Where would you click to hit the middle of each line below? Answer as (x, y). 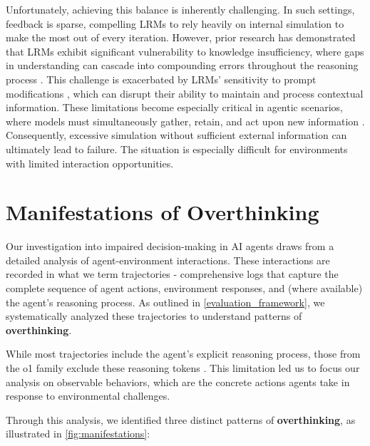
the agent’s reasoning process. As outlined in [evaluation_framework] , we (165, 302)
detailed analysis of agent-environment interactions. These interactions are (168, 260)
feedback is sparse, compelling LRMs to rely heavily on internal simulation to (175, 23)
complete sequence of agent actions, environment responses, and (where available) (184, 288)
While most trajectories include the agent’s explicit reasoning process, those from (183, 354)
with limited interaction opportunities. (90, 163)
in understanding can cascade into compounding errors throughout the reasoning (182, 65)
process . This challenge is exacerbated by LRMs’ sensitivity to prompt (161, 79)
